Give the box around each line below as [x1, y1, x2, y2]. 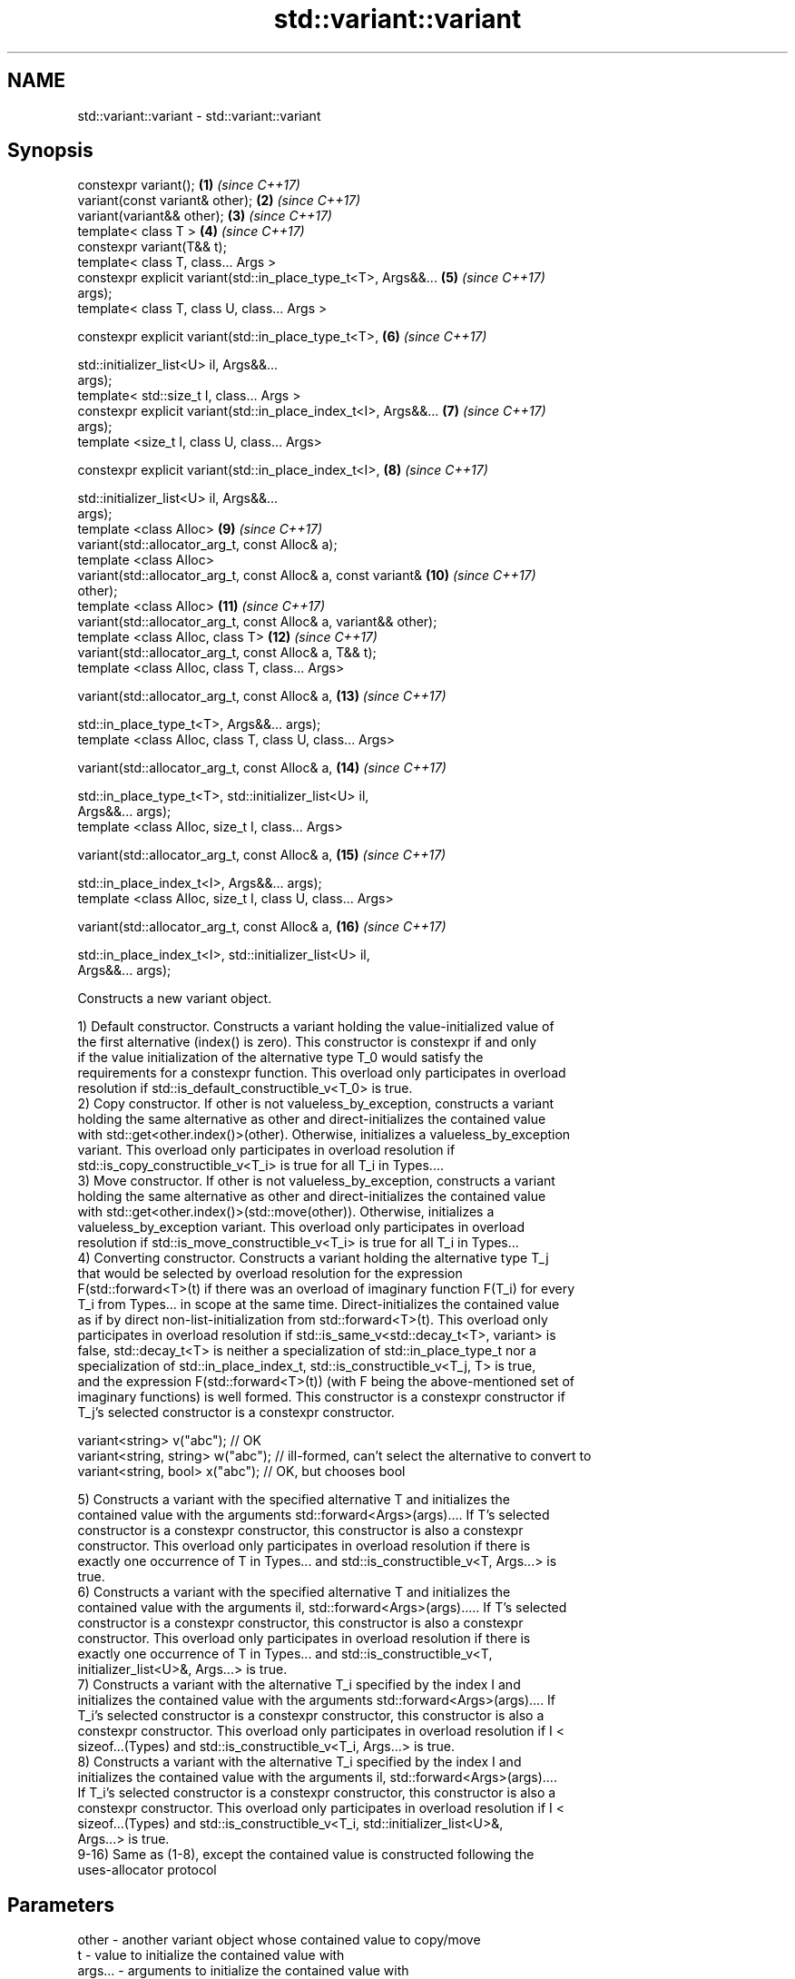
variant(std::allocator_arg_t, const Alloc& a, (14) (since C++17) [77, 760, 447, 776]
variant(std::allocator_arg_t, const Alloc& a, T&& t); [77, 645, 377, 661]
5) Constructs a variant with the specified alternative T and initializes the [77, 1492, 510, 1508]
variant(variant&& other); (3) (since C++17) [77, 208, 332, 224]
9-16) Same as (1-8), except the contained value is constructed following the [77, 1846, 535, 1863]
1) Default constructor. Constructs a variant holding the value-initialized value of [77, 1019, 555, 1035]
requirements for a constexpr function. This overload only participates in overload [77, 1065, 566, 1081]
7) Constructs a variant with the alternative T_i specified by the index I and [77, 1677, 521, 1693]
